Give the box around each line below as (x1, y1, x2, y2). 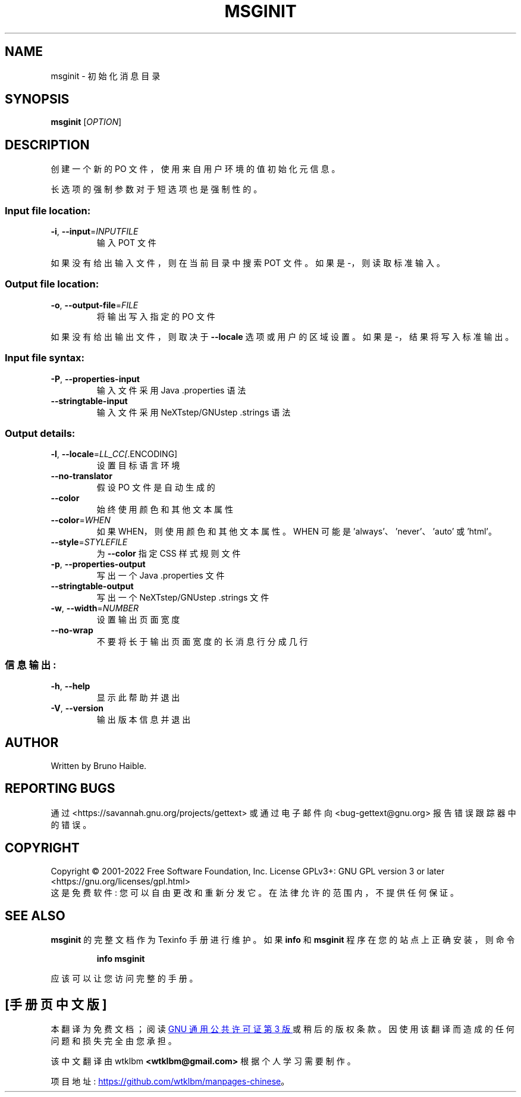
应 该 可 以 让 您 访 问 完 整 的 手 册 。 (51, 973, 198, 984)
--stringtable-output (51, 581, 134, 592)
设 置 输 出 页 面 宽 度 (96, 614, 180, 625)
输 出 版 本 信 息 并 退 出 (96, 714, 191, 725)
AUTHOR (5, 735, 59, 751)
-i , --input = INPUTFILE (51, 226, 139, 237)
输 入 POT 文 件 (96, 237, 156, 248)
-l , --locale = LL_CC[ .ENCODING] (51, 449, 178, 460)
